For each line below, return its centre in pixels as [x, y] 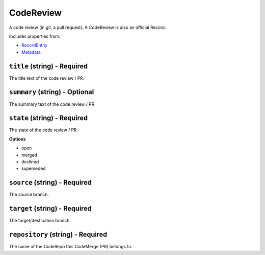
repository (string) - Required [58, 235]
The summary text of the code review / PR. [52, 104]
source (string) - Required [50, 183]
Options [17, 139]
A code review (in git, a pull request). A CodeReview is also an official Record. [88, 27]
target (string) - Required [50, 209]
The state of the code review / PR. [43, 130]
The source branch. [29, 195]
